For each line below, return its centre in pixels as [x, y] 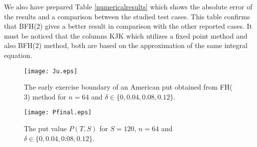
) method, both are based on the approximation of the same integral [143, 45]
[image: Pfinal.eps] [58, 113]
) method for [47, 96]
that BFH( [20, 26]
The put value [45, 128]
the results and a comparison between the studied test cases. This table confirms [127, 16]
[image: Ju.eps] [51, 71]
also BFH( [20, 45]
